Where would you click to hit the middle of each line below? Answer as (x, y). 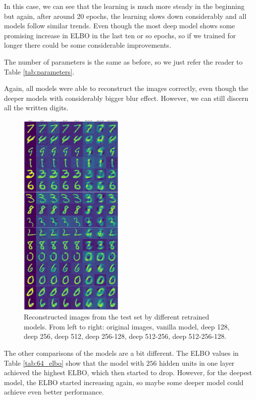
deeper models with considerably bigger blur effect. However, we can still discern (126, 98)
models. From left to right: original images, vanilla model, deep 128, (127, 326)
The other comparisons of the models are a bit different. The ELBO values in (121, 353)
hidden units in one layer (197, 362)
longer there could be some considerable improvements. (88, 45)
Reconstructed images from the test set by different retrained (117, 317)
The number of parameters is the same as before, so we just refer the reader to (123, 61)
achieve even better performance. (54, 392)
